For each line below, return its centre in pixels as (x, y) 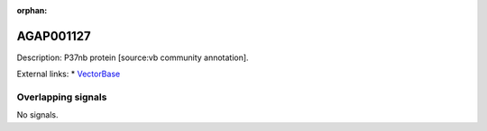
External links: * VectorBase (69, 74)
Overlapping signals (62, 97)
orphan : (32, 10)
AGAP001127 (54, 36)
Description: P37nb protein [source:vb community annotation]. (133, 57)
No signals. (37, 115)
